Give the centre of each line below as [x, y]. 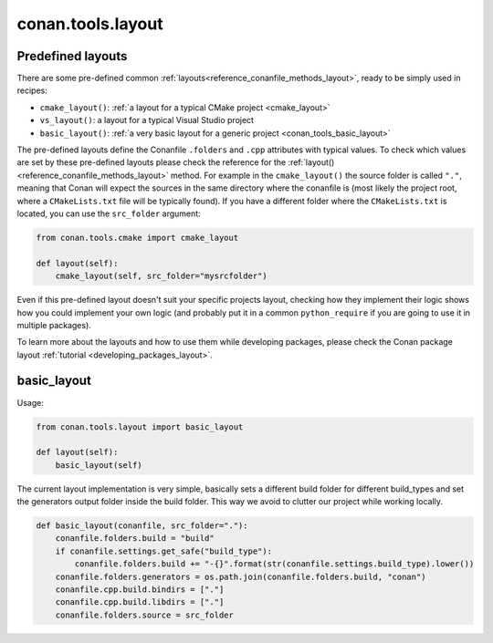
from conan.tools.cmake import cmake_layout [137, 238]
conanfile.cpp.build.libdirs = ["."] [140, 602]
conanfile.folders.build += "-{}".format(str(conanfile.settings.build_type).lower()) [274, 564]
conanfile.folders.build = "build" [135, 539]
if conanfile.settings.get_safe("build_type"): [164, 551]
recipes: [32, 90]
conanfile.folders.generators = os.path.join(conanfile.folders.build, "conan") [241, 576]
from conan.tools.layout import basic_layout [140, 427]
